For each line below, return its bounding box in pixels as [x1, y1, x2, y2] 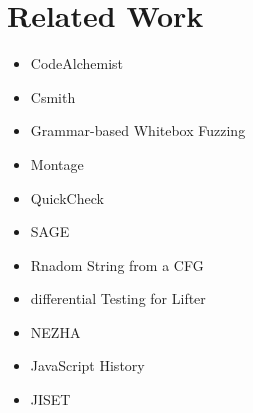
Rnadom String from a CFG [30, 254, 204, 275]
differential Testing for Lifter [30, 288, 206, 309]
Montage [30, 153, 84, 174]
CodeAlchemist [30, 53, 124, 74]
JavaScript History [30, 355, 145, 376]
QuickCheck [30, 187, 104, 208]
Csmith [30, 86, 76, 107]
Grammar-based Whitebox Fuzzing [30, 120, 246, 141]
